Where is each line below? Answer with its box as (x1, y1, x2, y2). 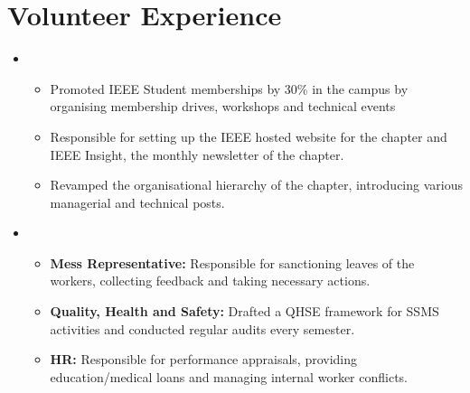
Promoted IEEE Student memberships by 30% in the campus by (50, 79, 409, 98)
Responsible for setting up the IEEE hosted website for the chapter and (50, 126, 447, 145)
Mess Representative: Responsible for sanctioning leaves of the (50, 253, 415, 272)
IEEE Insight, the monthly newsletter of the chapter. (50, 145, 344, 164)
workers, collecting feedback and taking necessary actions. (50, 271, 371, 290)
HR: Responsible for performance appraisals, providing (50, 350, 358, 369)
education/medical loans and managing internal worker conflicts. (50, 367, 408, 386)
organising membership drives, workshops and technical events (50, 97, 396, 116)
